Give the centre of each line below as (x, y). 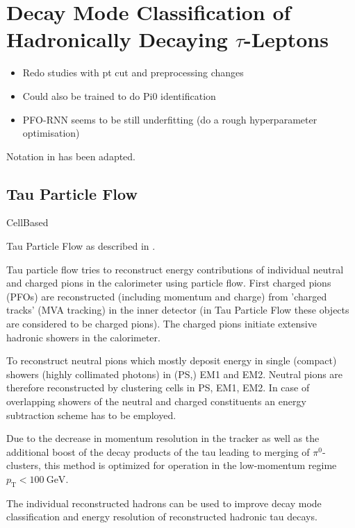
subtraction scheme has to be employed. (91, 415)
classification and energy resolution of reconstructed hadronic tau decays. (162, 517)
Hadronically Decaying (117, 39)
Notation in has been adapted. (71, 156)
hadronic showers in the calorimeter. (83, 337)
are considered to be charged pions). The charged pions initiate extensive (162, 324)
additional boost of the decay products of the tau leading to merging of (158, 451)
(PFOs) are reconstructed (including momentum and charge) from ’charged (167, 296)
